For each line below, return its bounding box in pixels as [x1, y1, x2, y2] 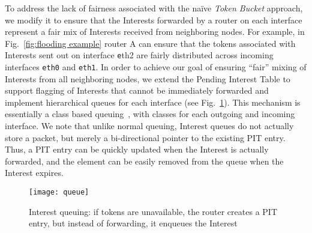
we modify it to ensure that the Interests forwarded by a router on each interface [5, 13, 302, 26]
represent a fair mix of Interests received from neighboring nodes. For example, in [5, 25, 305, 38]
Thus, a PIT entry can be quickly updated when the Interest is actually [5, 143, 269, 156]
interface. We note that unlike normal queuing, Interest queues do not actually [5, 120, 294, 132]
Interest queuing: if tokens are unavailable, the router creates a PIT [29, 205, 277, 217]
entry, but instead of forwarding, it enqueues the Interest [29, 217, 238, 229]
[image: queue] [29, 188, 89, 197]
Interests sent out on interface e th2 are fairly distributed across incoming [5, 49, 274, 61]
